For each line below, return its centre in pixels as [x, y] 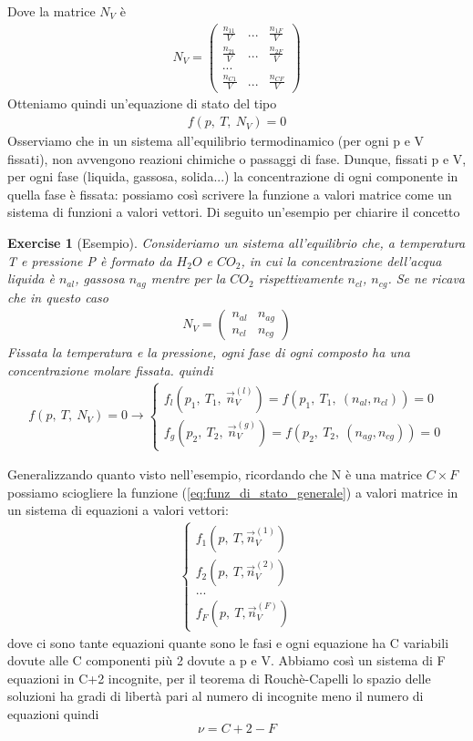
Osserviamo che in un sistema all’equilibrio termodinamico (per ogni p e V [216, 141]
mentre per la [188, 278]
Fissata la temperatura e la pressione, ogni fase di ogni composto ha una [209, 352]
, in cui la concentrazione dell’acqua [341, 260]
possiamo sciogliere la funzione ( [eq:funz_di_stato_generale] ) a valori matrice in [233, 492]
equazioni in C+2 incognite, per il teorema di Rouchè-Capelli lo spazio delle [219, 678]
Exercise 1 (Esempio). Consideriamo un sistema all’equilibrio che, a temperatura [236, 243]
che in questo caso [58, 297]
